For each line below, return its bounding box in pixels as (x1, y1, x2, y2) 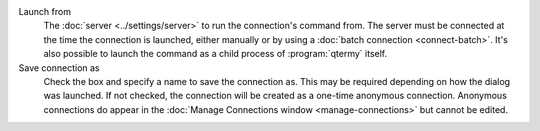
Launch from (18, 6, 72, 17)
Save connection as (18, 61, 100, 74)
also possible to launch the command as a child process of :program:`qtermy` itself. (43, 48, 388, 60)
